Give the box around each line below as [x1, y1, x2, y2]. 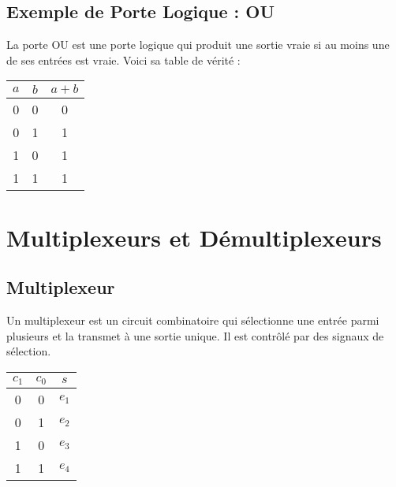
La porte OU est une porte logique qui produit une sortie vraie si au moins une [6, 36, 390, 53]
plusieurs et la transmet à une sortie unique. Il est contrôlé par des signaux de [6, 327, 384, 344]
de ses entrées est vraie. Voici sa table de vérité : [6, 51, 241, 68]
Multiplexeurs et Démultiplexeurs [6, 221, 382, 253]
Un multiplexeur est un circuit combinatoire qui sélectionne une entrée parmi [6, 311, 379, 328]
